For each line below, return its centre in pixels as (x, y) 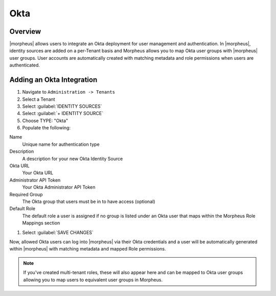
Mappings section (41, 223)
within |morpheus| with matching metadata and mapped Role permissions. (88, 249)
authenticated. (25, 65)
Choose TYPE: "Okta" (45, 121)
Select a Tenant (39, 99)
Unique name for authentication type (61, 144)
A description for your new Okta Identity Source (73, 158)
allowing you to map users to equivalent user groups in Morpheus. (93, 280)
